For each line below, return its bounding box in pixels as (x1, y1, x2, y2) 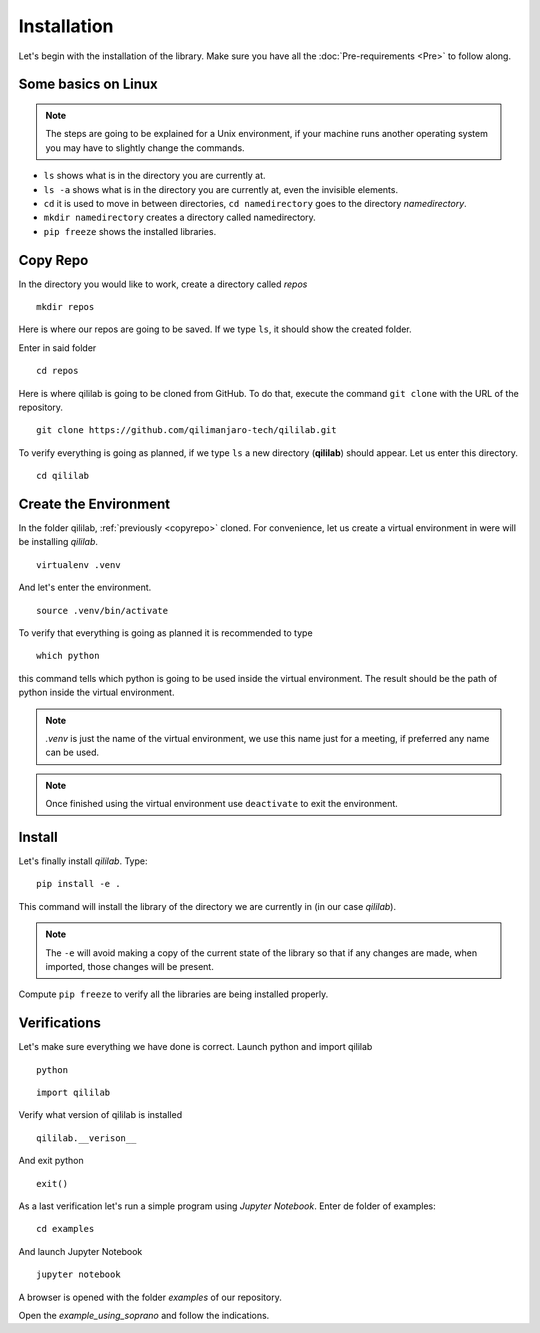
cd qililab (36, 470, 90, 482)
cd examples (36, 1223, 95, 1235)
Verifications (18, 1015, 102, 1032)
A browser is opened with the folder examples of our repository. (18, 1291, 282, 1303)
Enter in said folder (18, 341, 97, 354)
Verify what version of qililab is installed (18, 1109, 183, 1121)
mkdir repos (36, 301, 95, 312)
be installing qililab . (18, 536, 99, 548)
